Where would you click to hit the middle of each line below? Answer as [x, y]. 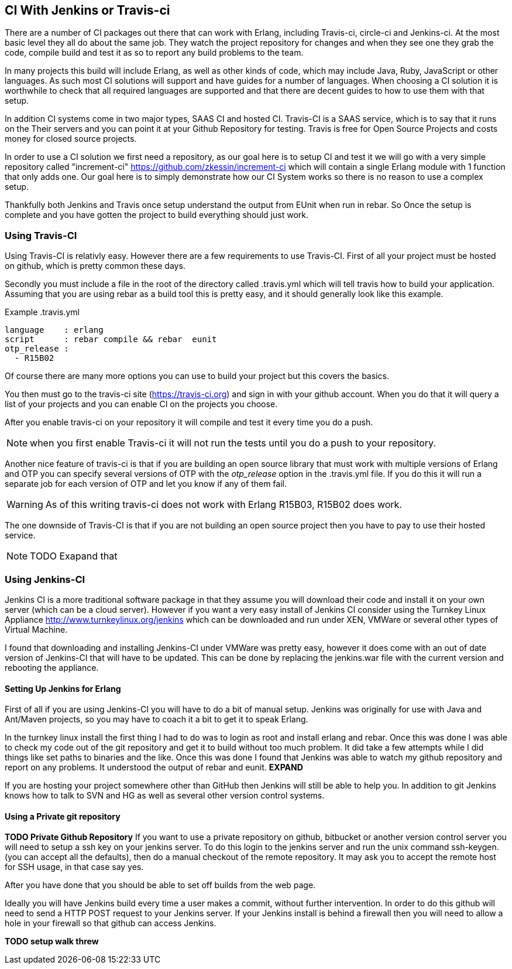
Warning [25, 505]
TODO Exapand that [74, 556]
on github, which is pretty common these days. [95, 266]
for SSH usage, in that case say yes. [74, 867]
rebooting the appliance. [52, 667]
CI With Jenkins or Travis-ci [87, 10]
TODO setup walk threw [52, 941]
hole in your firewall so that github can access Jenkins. [111, 923]
